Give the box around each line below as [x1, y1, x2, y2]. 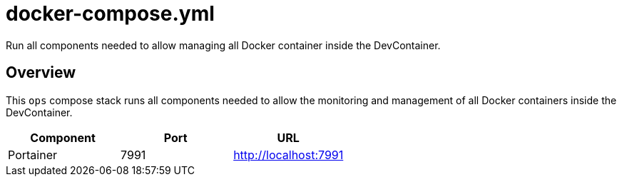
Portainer [8, 147, 57, 162]
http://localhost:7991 [233, 147, 344, 162]
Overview [6, 64, 76, 82]
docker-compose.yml [6, 1, 215, 26]
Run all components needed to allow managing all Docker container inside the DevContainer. [6, 39, 441, 51]
